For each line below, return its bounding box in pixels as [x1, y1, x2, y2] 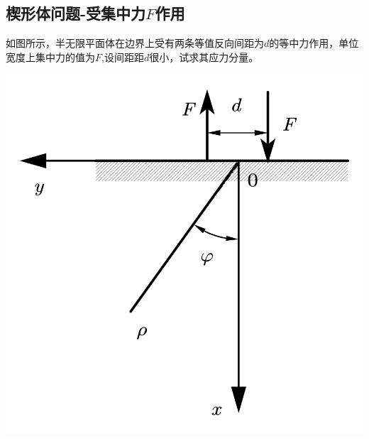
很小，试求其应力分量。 [149, 49, 259, 64]
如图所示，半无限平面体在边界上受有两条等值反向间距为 [6, 36, 264, 50]
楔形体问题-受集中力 [6, 2, 146, 24]
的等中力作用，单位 [269, 36, 359, 50]
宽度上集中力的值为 [6, 49, 95, 64]
